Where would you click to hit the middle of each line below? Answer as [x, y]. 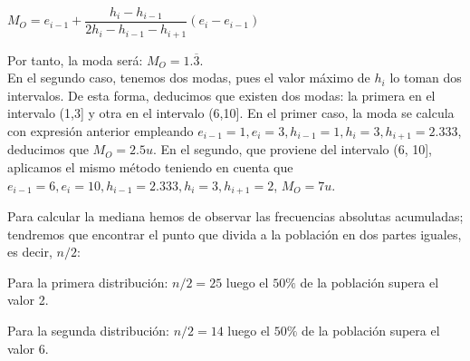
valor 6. [28, 348]
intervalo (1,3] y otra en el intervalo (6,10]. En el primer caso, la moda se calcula [231, 113]
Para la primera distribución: [88, 282]
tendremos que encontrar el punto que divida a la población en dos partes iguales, [235, 234]
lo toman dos [426, 78]
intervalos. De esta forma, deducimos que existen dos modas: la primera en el [221, 95]
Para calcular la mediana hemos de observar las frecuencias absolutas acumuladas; [235, 215]
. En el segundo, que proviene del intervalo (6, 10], [293, 149]
